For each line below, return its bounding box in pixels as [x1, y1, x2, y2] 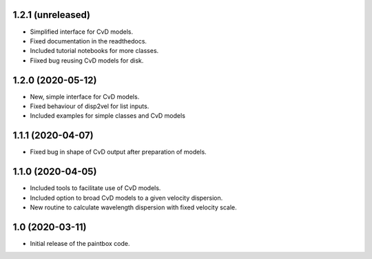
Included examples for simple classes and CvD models [30, 112, 186, 120]
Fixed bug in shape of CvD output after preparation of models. [30, 148, 207, 156]
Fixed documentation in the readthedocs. [30, 37, 147, 45]
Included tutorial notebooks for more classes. [30, 47, 159, 55]
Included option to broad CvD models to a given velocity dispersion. [30, 194, 223, 202]
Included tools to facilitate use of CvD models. [30, 184, 161, 192]
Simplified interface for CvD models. [30, 28, 134, 36]
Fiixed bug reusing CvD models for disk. [30, 56, 144, 65]
